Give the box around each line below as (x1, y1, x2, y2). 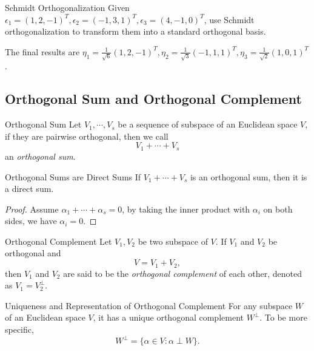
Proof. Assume (5, 202, 59, 215)
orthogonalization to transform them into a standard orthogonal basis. (5, 25, 266, 38)
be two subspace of (138, 234, 208, 247)
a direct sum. (5, 182, 54, 195)
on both (263, 202, 293, 215)
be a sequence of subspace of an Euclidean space (118, 118, 298, 131)
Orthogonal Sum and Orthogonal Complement (5, 89, 302, 108)
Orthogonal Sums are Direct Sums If (5, 170, 141, 183)
